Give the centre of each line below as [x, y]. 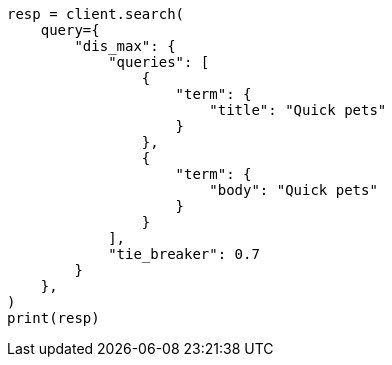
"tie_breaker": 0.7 [184, 254]
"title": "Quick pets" [298, 110]
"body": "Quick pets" [293, 190]
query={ [70, 30]
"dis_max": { [125, 46]
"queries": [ [159, 62]
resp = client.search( [96, 14]
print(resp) [53, 318]
